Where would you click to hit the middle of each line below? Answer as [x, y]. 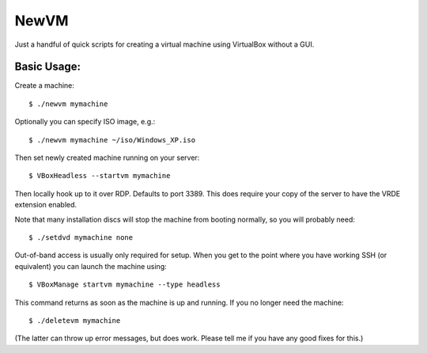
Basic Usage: [47, 67]
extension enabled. [46, 205]
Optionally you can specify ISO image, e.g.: [85, 122]
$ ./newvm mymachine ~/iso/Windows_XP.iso [112, 140]
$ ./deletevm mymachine [75, 320]
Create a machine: [45, 85]
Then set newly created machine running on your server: [107, 158]
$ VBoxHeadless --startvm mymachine [100, 176]
